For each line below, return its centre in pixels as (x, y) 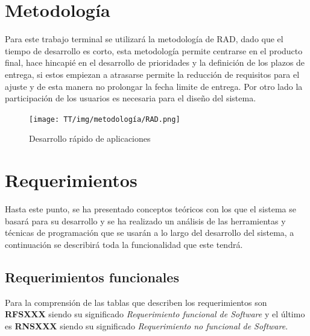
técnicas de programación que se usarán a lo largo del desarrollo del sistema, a (150, 233)
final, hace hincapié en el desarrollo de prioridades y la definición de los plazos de (155, 62)
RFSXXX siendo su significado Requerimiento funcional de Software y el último (155, 314)
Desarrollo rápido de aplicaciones (90, 138)
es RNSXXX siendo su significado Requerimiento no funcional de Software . (147, 325)
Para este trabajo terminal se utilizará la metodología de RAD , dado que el (144, 39)
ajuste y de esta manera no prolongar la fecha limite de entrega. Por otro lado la (154, 86)
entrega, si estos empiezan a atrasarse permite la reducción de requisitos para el (152, 74)
